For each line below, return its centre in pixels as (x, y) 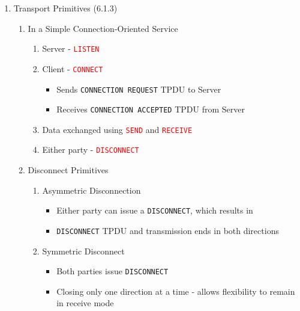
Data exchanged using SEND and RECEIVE (117, 129)
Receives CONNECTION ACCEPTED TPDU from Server (151, 109)
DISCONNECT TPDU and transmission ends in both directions (168, 230)
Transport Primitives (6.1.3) (65, 8)
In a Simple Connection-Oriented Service (103, 28)
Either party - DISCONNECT (91, 149)
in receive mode (85, 303)
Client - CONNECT (73, 68)
